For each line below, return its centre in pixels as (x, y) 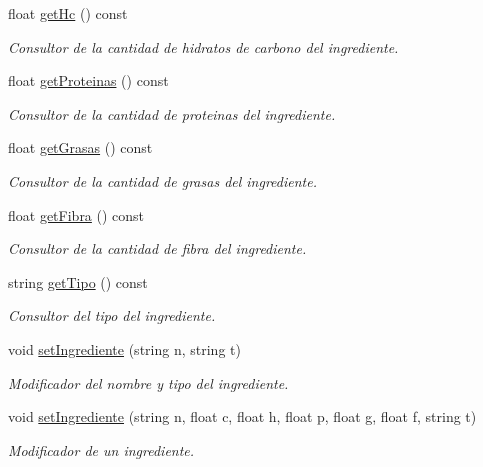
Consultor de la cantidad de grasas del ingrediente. (162, 180)
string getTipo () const (78, 281)
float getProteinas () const (88, 80)
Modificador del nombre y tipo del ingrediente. (148, 382)
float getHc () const (68, 13)
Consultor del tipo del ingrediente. (112, 315)
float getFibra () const (76, 214)
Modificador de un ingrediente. (101, 449)
